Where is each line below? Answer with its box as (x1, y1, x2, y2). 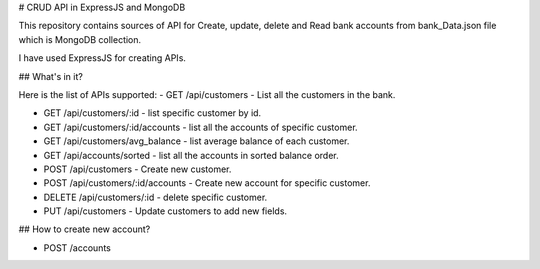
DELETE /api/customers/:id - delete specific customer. (43, 191, 268, 203)
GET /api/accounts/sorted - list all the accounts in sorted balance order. (43, 149, 339, 161)
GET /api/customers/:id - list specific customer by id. (43, 107, 262, 119)
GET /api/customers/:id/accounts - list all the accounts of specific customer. (43, 121, 359, 133)
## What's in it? (18, 70, 84, 82)
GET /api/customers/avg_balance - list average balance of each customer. (43, 135, 350, 147)
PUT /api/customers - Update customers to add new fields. (43, 205, 288, 217)
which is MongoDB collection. (18, 33, 142, 45)
